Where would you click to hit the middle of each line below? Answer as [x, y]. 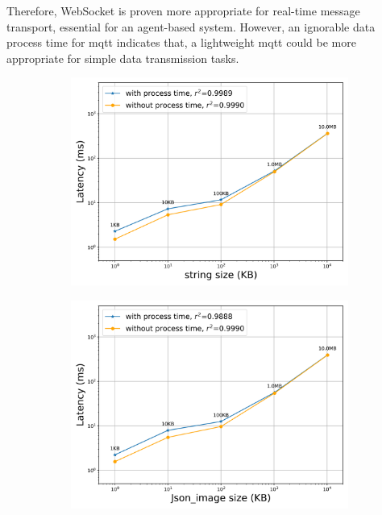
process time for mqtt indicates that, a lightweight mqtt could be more [181, 42]
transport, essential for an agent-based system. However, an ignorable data [191, 26]
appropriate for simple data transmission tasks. [123, 58]
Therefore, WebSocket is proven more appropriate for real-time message [183, 10]
